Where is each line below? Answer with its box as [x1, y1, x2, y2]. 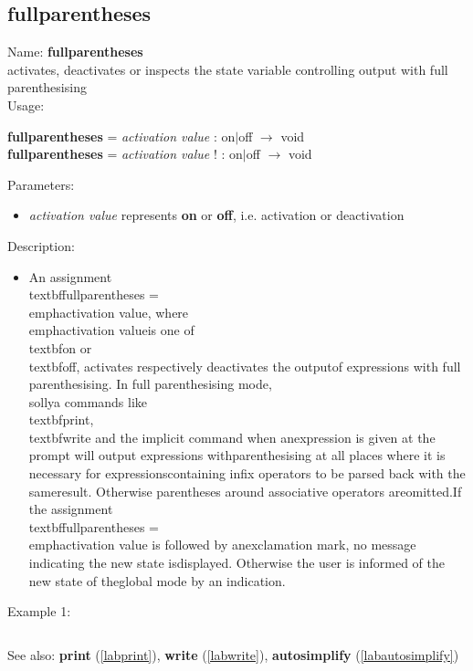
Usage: [7, 95, 45, 114]
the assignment [28, 499, 113, 519]
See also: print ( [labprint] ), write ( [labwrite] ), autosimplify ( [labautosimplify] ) [7, 645, 459, 664]
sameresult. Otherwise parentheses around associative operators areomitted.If [28, 481, 462, 500]
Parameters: [7, 174, 75, 194]
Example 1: [7, 602, 71, 621]
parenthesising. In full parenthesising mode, [28, 374, 272, 393]
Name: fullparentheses [7, 42, 143, 61]
